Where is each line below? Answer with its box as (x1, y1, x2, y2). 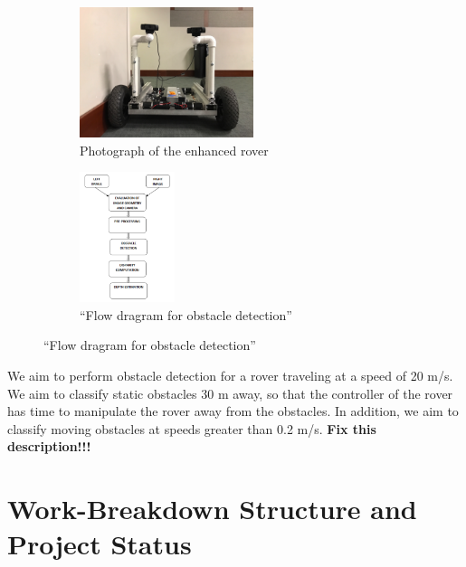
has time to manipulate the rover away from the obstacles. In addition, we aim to (7, 402, 459, 421)
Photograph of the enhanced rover (80, 140, 269, 159)
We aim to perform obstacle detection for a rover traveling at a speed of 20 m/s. (7, 365, 453, 384)
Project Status (7, 525, 192, 562)
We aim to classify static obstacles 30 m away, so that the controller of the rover (7, 383, 453, 402)
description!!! (7, 437, 91, 456)
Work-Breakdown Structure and (7, 490, 417, 527)
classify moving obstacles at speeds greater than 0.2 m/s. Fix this (7, 419, 376, 438)
